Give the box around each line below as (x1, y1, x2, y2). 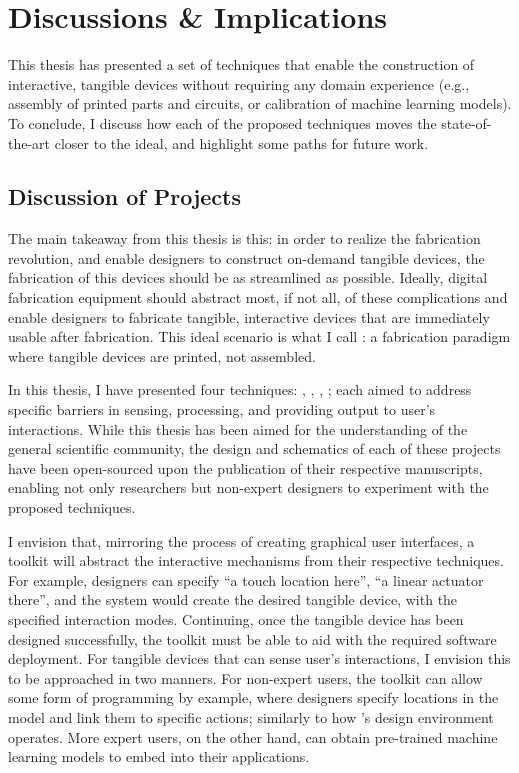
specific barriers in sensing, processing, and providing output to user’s (8, 399, 436, 420)
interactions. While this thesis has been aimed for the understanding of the (8, 418, 468, 439)
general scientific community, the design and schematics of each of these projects (8, 438, 501, 459)
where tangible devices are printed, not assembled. (8, 345, 316, 366)
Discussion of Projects (8, 181, 241, 212)
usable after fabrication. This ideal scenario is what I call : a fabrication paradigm (8, 326, 511, 347)
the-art (8, 132, 51, 153)
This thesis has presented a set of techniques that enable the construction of (8, 54, 475, 75)
